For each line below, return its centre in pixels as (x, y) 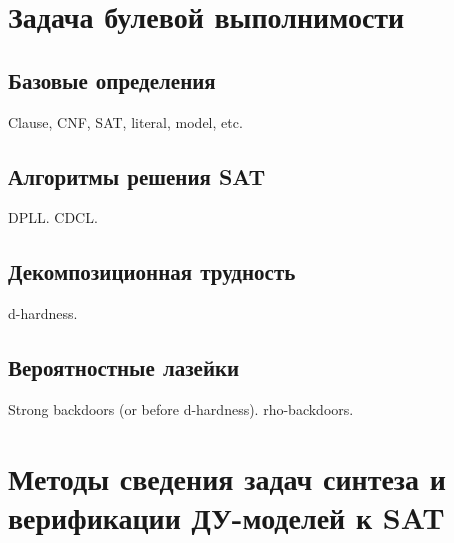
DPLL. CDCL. (53, 217)
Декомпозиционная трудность (152, 271)
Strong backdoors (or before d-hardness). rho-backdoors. (181, 408)
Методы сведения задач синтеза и (227, 477)
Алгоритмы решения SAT (137, 175)
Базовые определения (112, 79)
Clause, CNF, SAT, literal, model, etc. (125, 121)
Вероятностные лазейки (124, 367)
